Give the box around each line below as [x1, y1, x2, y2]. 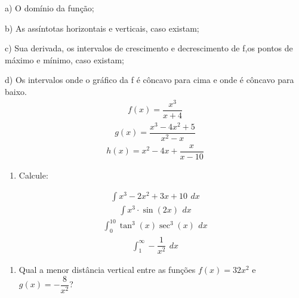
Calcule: [19, 169, 48, 181]
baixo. [5, 85, 27, 97]
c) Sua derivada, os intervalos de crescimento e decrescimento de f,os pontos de [5, 42, 293, 54]
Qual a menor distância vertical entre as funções [19, 263, 196, 276]
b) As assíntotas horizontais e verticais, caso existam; [5, 21, 199, 34]
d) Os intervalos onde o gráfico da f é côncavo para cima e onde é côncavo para [5, 73, 294, 86]
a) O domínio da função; [5, 2, 94, 14]
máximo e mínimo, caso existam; [5, 53, 125, 66]
